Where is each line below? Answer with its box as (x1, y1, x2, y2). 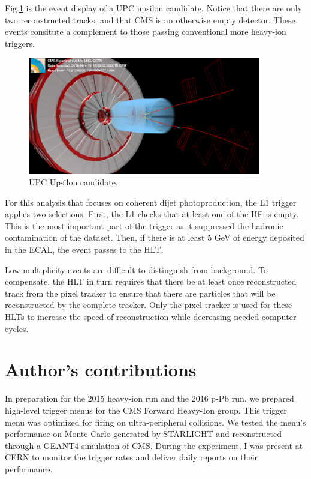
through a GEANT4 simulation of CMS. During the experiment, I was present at (5, 439, 303, 451)
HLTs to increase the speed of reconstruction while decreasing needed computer (5, 310, 297, 323)
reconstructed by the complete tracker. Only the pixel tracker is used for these (5, 298, 292, 311)
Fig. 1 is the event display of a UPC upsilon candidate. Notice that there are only (5, 2, 303, 14)
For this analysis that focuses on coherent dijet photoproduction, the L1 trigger (5, 196, 297, 208)
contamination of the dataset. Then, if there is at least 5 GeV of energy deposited (5, 231, 304, 244)
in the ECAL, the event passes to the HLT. (5, 243, 164, 256)
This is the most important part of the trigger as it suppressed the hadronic (5, 219, 283, 232)
